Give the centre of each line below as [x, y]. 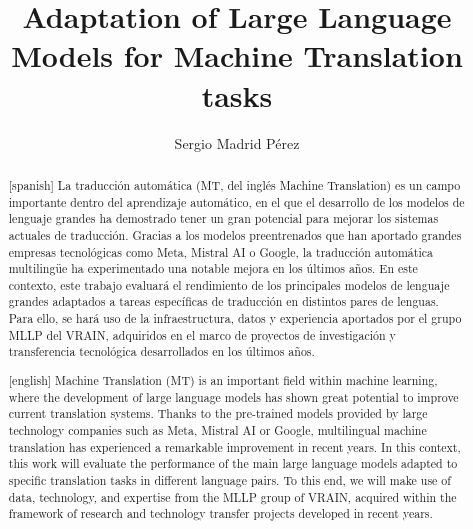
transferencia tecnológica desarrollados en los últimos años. [161, 351]
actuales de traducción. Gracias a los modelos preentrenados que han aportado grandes [235, 234]
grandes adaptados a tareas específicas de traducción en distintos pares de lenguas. [223, 301]
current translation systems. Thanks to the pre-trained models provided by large [218, 413]
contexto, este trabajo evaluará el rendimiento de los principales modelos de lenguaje [229, 284]
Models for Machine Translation [237, 55]
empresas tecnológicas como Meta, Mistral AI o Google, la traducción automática [220, 251]
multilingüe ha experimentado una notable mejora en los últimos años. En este [213, 268]
